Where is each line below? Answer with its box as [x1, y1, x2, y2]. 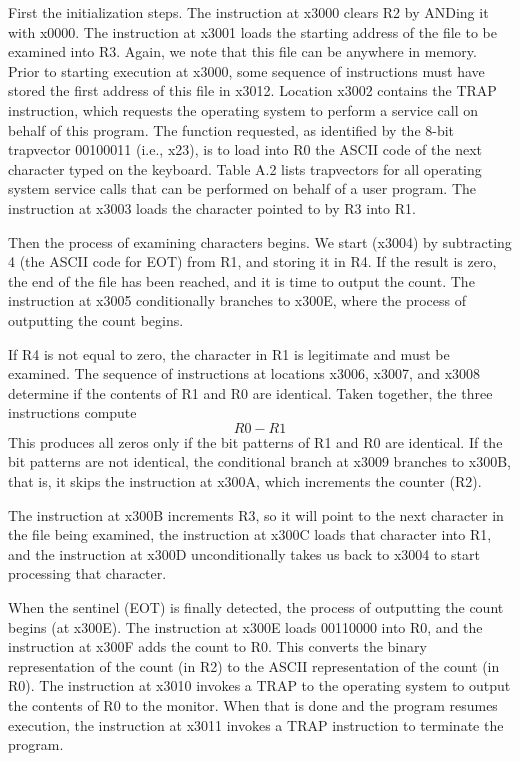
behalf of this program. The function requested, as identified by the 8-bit [8, 119, 455, 140]
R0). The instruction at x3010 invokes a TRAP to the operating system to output [8, 675, 511, 696]
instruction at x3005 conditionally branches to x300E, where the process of [8, 290, 467, 311]
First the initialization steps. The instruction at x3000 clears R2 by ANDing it [8, 2, 489, 22]
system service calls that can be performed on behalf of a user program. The [8, 178, 477, 199]
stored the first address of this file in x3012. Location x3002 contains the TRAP [8, 80, 497, 101]
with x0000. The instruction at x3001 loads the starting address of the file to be [8, 21, 497, 42]
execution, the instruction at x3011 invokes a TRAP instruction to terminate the [8, 714, 504, 735]
